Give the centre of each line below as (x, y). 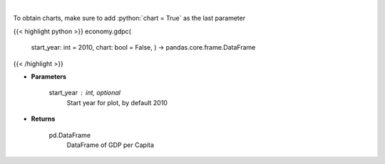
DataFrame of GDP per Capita (111, 145)
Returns (43, 119)
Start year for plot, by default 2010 (117, 102)
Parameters (49, 76)
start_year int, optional (85, 93)
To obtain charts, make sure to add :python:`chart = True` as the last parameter (129, 18)
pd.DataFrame (70, 135)
